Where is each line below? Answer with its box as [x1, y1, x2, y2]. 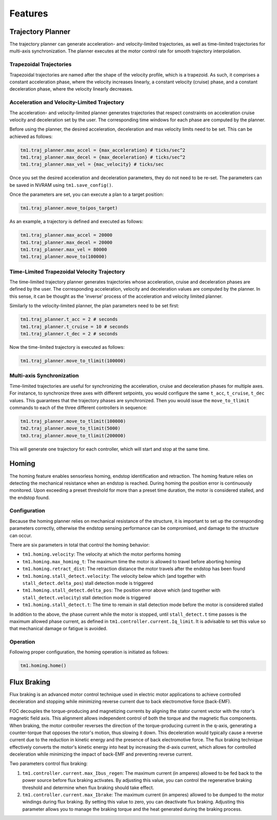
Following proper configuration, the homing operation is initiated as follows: [9, 649, 169, 655]
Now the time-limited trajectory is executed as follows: [9, 344, 125, 350]
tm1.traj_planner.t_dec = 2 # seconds [20, 331, 118, 337]
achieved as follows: [9, 133, 53, 139]
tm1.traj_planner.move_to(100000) [20, 254, 107, 260]
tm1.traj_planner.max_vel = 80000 [20, 246, 107, 252]
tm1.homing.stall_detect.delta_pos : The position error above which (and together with [22, 587, 221, 594]
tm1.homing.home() [20, 663, 67, 669]
